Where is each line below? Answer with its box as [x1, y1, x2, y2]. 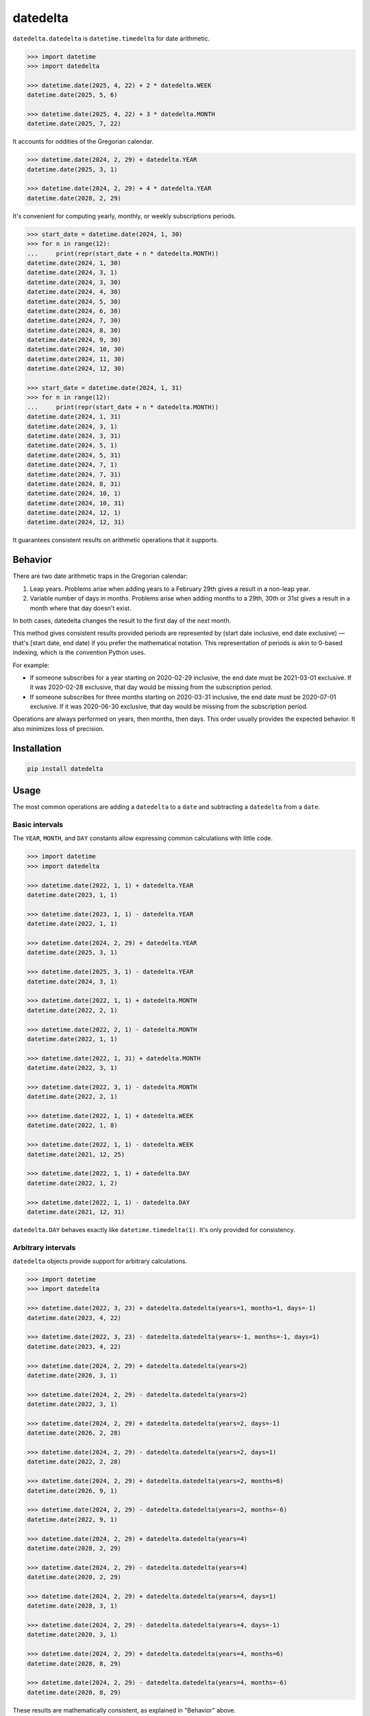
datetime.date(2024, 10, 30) [27, 345, 125, 353]
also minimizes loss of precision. [12, 724, 105, 732]
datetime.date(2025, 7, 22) [27, 120, 121, 128]
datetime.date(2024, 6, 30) [27, 307, 121, 315]
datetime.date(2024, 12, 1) [27, 509, 121, 517]
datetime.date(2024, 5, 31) [27, 451, 121, 459]
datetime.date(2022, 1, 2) [27, 1179, 118, 1187]
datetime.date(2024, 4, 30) [27, 288, 121, 296]
